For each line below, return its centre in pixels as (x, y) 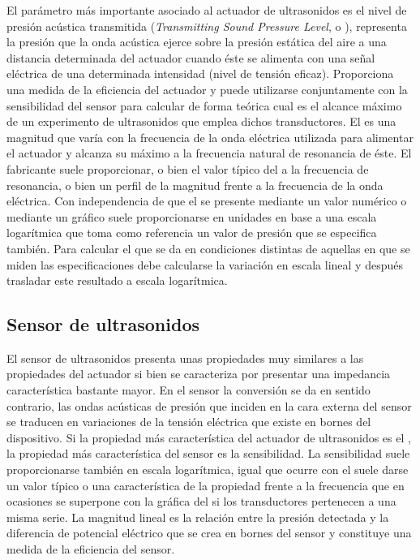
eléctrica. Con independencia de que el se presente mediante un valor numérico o (207, 201)
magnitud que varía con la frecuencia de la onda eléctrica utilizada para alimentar (210, 137)
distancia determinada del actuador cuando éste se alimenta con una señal (191, 57)
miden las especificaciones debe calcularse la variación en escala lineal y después (205, 264)
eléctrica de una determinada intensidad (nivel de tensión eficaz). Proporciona (200, 73)
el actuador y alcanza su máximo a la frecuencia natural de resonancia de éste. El (209, 153)
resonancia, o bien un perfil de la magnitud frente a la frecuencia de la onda (195, 185)
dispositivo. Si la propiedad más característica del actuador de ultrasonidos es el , (209, 437)
